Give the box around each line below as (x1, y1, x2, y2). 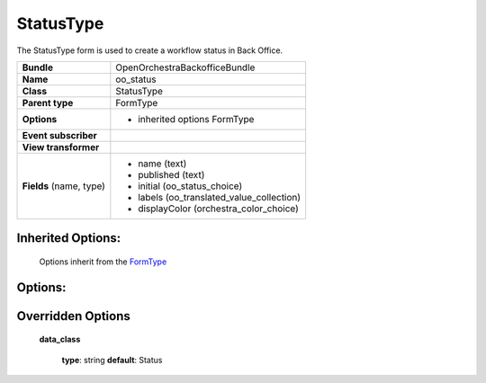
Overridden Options (16, 308, 130, 324)
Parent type (22, 96, 74, 109)
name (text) (138, 157, 187, 170)
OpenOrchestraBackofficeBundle (115, 61, 256, 74)
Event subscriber (22, 129, 98, 141)
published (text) (138, 168, 205, 181)
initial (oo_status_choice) (138, 180, 243, 192)
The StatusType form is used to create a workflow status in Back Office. (16, 45, 283, 56)
